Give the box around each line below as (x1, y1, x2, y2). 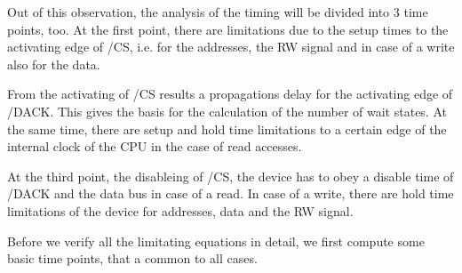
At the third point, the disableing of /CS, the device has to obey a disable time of (7, 166, 454, 185)
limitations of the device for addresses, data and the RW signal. (7, 201, 354, 220)
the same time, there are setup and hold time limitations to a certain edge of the (7, 119, 447, 138)
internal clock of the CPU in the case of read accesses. (7, 137, 302, 156)
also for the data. (7, 54, 100, 73)
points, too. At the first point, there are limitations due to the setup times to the (7, 20, 449, 38)
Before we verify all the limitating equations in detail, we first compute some (7, 231, 425, 250)
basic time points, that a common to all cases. (7, 249, 258, 268)
